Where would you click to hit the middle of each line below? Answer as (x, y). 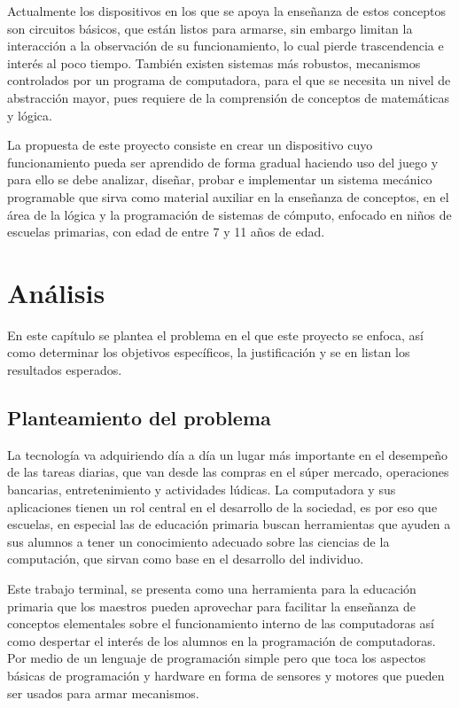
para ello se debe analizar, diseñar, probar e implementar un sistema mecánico (220, 179)
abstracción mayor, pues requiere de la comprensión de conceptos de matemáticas (229, 97)
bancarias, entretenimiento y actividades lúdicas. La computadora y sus (202, 490)
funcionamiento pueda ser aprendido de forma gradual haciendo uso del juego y (223, 162)
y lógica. (30, 115)
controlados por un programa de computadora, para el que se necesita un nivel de (229, 80)
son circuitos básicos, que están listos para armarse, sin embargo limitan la (210, 28)
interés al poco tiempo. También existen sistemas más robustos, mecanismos (214, 62)
